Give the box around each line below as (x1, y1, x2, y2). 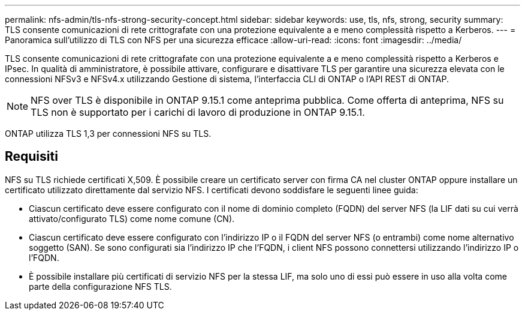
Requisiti (5, 149, 58, 164)
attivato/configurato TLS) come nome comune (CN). (29, 213, 235, 224)
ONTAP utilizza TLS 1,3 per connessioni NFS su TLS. (5, 128, 212, 139)
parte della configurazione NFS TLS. (29, 281, 172, 292)
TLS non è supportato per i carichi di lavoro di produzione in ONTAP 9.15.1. (31, 106, 365, 118)
